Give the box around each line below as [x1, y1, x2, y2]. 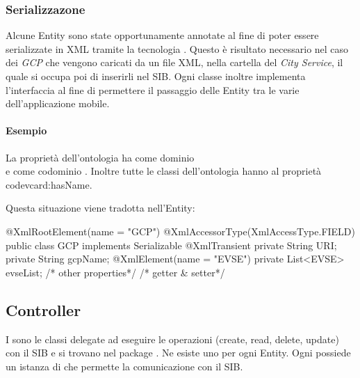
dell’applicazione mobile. [6, 96, 110, 111]
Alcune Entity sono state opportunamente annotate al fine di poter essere [6, 28, 319, 42]
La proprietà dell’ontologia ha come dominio [6, 150, 195, 164]
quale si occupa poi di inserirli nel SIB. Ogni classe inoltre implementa [6, 69, 306, 83]
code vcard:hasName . [6, 177, 92, 191]
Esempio [6, 123, 47, 138]
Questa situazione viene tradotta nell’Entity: [6, 200, 195, 215]
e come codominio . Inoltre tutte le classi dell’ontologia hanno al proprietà [6, 164, 322, 178]
